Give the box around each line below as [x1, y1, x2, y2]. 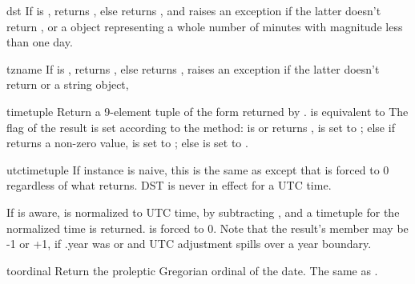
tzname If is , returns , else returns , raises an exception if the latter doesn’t [6, 60, 380, 77]
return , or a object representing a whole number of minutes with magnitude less [6, 18, 403, 34]
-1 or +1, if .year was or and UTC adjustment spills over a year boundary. [6, 235, 372, 252]
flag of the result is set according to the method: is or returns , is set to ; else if [6, 118, 395, 135]
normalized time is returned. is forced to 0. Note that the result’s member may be [6, 219, 409, 236]
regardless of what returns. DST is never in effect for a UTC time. [6, 177, 332, 194]
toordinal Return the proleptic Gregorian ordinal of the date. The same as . [6, 262, 378, 278]
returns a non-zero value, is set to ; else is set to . [6, 134, 248, 151]
